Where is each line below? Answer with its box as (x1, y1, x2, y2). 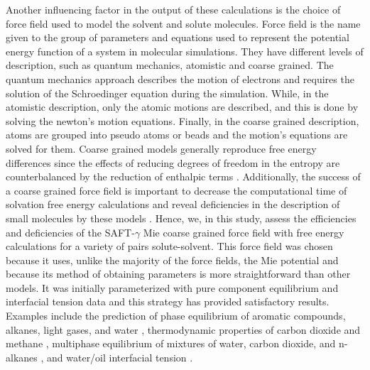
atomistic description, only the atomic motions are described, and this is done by (6, 99, 359, 114)
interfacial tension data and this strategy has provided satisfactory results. (6, 294, 330, 309)
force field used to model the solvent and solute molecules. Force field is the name (6, 16, 361, 31)
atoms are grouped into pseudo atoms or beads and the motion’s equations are (6, 127, 348, 142)
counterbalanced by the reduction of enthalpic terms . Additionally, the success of (6, 169, 361, 184)
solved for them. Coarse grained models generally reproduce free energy (6, 141, 317, 156)
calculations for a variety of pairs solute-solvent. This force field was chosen (6, 239, 333, 254)
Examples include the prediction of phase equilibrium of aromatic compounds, (6, 308, 346, 323)
